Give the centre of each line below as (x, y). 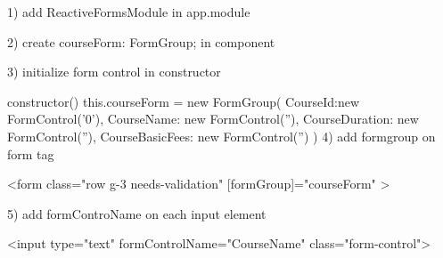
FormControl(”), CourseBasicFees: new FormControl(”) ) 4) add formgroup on (221, 136)
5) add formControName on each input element (137, 213)
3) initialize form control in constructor (114, 72)
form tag (31, 153)
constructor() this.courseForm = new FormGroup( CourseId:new (184, 101)
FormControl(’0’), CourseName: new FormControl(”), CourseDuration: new (213, 119)
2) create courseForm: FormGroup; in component (141, 41)
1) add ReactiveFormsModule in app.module (129, 12)
